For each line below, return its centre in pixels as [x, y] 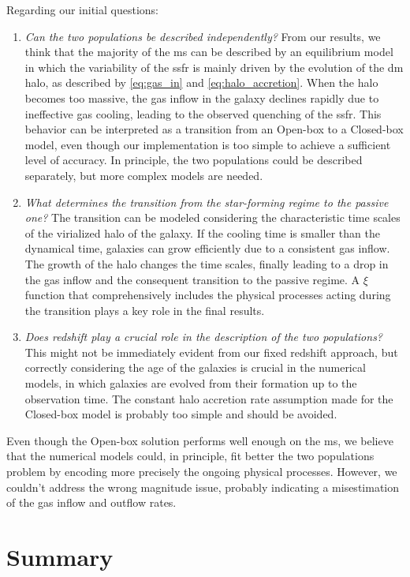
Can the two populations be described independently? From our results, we [203, 36]
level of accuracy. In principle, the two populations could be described [194, 160]
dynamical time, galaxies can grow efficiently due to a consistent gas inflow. [207, 248]
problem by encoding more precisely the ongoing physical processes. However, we [202, 472]
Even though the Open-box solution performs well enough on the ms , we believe [200, 440]
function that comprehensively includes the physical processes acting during [208, 295]
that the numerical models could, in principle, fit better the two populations [190, 456]
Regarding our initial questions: [82, 9]
